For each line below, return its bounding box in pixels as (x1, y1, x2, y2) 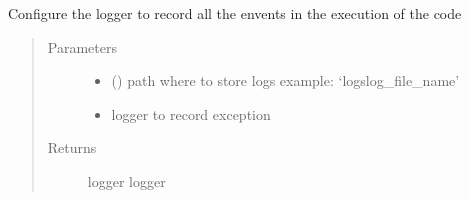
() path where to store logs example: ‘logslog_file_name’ (111, 70, 460, 91)
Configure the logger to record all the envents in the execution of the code (8, 3, 462, 23)
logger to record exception (111, 103, 271, 124)
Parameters (47, 36, 117, 57)
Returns (47, 137, 97, 158)
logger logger (87, 170, 166, 191)
